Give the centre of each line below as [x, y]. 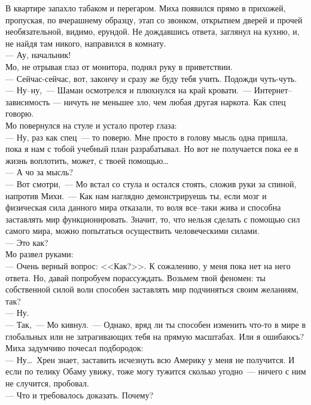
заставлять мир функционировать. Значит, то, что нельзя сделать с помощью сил [153, 219]
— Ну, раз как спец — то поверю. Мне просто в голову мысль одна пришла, [147, 137]
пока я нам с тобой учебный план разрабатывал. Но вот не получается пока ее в [152, 149]
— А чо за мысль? [39, 172]
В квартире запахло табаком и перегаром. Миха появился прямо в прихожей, [146, 8]
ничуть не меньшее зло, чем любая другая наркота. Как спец [175, 101]
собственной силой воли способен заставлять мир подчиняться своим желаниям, [152, 289]
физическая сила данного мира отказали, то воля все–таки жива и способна [143, 207]
